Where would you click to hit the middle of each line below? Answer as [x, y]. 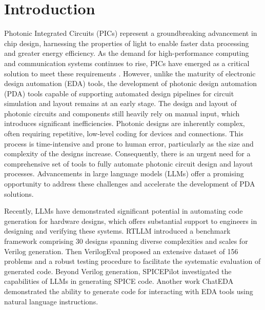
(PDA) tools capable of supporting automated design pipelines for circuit [119, 93]
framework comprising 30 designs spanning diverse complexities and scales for [126, 241]
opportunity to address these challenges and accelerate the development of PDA [130, 184]
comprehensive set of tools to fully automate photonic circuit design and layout [129, 163]
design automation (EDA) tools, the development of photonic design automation [130, 83]
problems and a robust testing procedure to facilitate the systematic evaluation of [132, 261]
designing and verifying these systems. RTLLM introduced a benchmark [117, 231]
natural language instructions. [51, 301]
